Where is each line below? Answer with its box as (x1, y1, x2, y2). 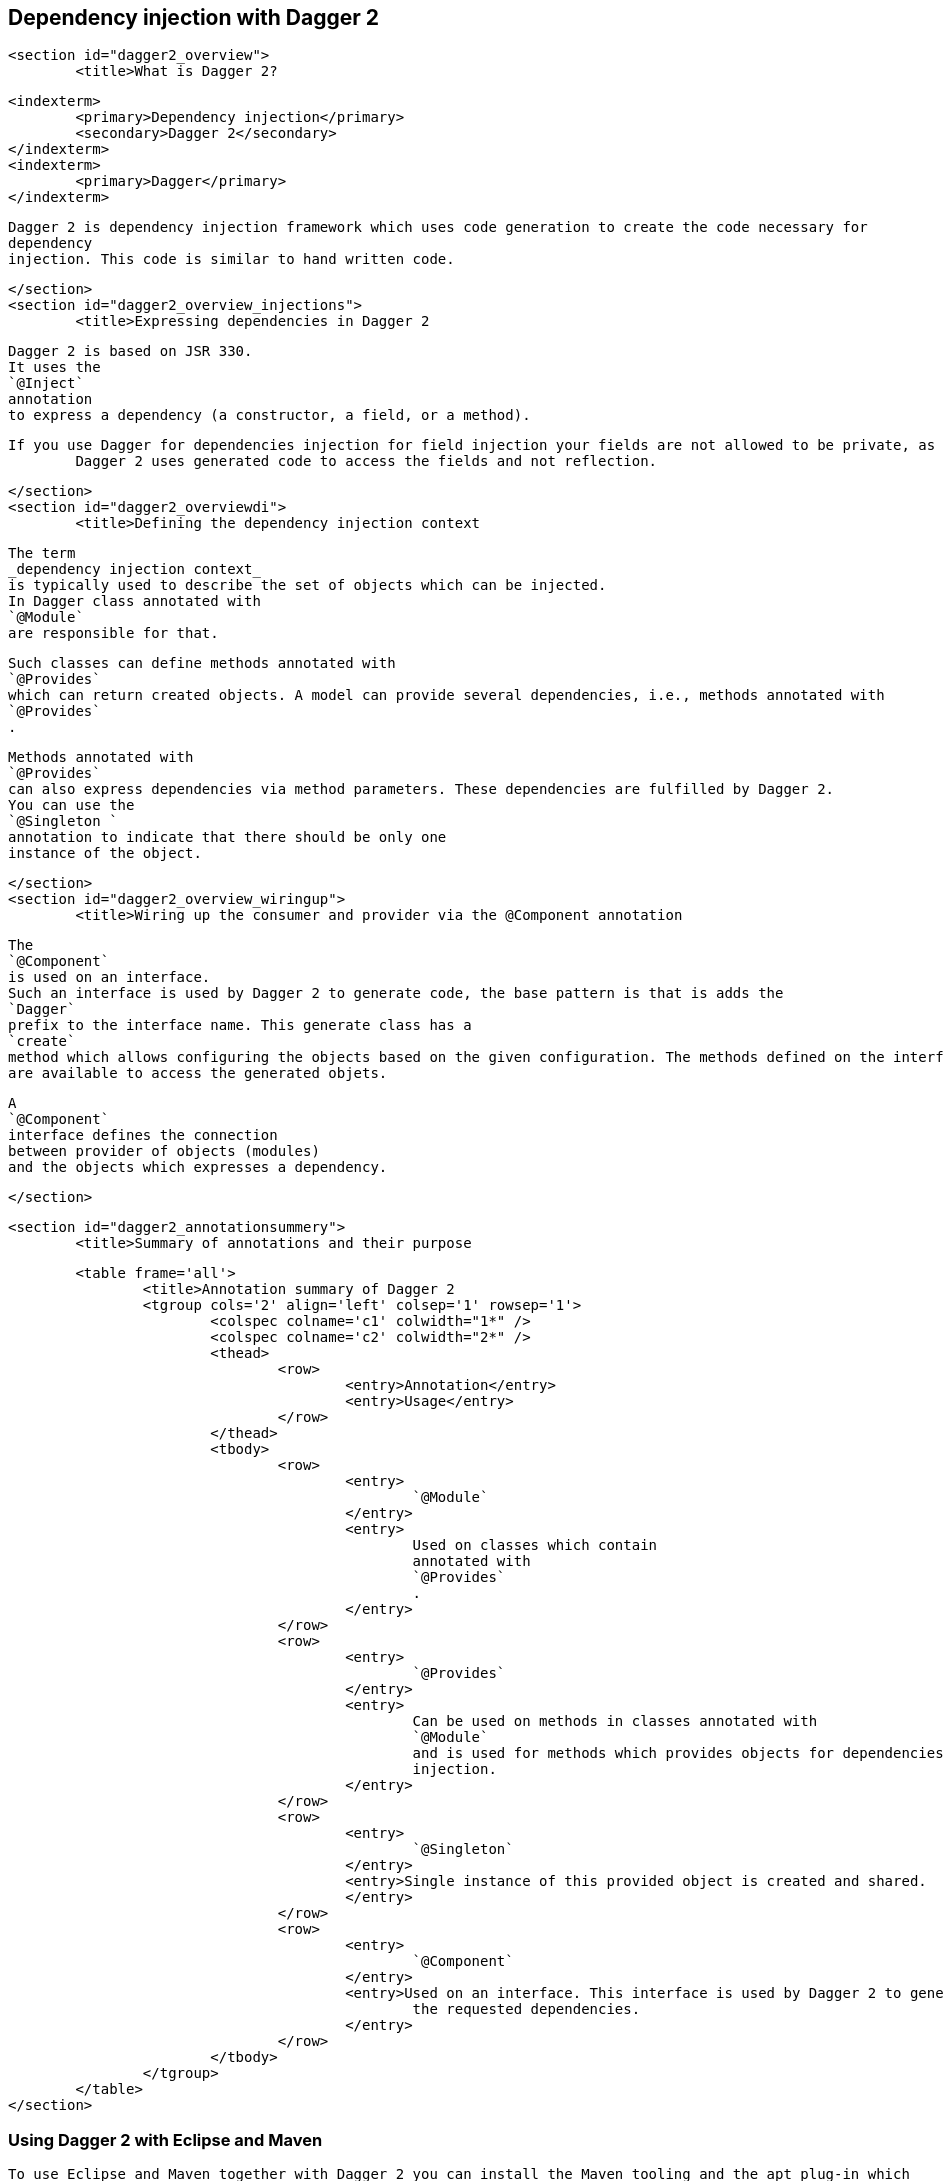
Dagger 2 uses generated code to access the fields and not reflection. (75, 453, 658, 470)
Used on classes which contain (412, 1537, 658, 1554)
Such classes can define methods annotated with (8, 655, 396, 672)
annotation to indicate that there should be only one (8, 829, 447, 846)
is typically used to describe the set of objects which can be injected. (8, 577, 607, 594)
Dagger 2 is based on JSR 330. (8, 343, 253, 360)
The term (8, 545, 76, 562)
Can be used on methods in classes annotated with (412, 1713, 818, 1730)
